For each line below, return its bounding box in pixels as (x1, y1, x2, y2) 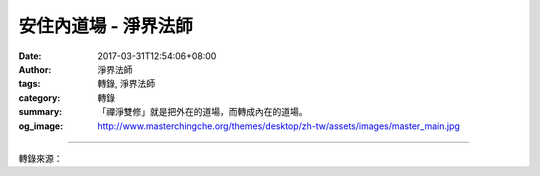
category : (18, 91, 61, 104)
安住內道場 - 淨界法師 (18, 15, 194, 37)
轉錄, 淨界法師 (97, 78, 155, 90)
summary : (18, 106, 63, 118)
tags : (18, 78, 41, 90)
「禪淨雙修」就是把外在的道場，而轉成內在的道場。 (97, 106, 308, 118)
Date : (18, 50, 42, 62)
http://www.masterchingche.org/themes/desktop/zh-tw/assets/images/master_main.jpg (97, 120, 460, 132)
